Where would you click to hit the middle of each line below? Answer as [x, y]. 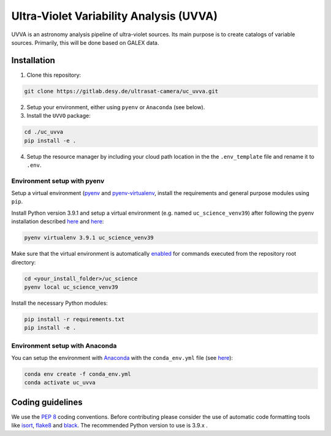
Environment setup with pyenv [58, 181]
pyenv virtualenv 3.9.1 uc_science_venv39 [89, 238]
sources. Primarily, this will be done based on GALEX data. [85, 42]
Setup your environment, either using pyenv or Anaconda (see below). [116, 107]
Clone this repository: [54, 75]
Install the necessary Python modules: [60, 303]
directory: [24, 262]
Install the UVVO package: [59, 116]
